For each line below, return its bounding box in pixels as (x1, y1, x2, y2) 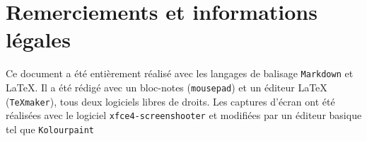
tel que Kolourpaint (6, 121, 95, 136)
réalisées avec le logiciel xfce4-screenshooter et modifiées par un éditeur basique (6, 108, 362, 123)
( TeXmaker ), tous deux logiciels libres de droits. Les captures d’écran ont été (6, 94, 335, 108)
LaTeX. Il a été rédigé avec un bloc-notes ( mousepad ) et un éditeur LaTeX (6, 79, 327, 94)
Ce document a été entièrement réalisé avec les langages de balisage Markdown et (6, 66, 354, 81)
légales (6, 25, 71, 54)
